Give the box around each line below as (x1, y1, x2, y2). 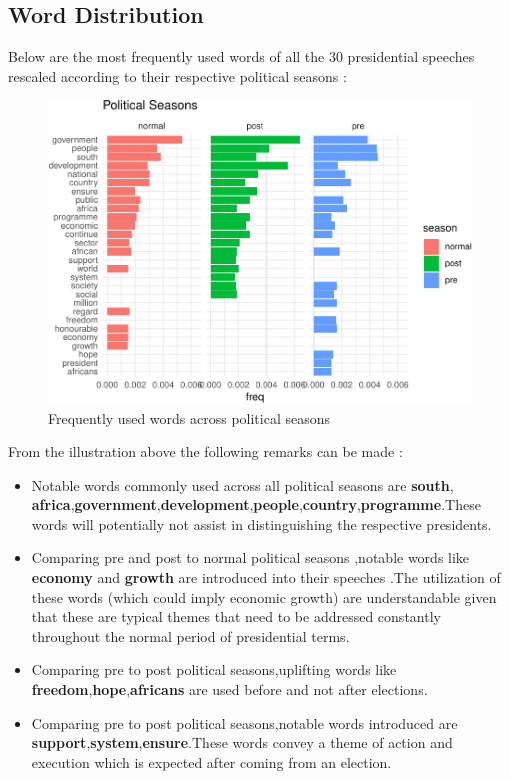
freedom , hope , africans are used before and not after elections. (31, 679, 428, 700)
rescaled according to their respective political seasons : (8, 65, 347, 86)
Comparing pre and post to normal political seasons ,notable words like (31, 547, 470, 568)
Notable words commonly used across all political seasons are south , (31, 474, 454, 495)
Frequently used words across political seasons (48, 407, 331, 428)
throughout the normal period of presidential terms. (31, 625, 350, 646)
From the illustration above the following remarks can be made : (8, 441, 403, 462)
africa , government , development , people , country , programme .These (31, 494, 481, 515)
